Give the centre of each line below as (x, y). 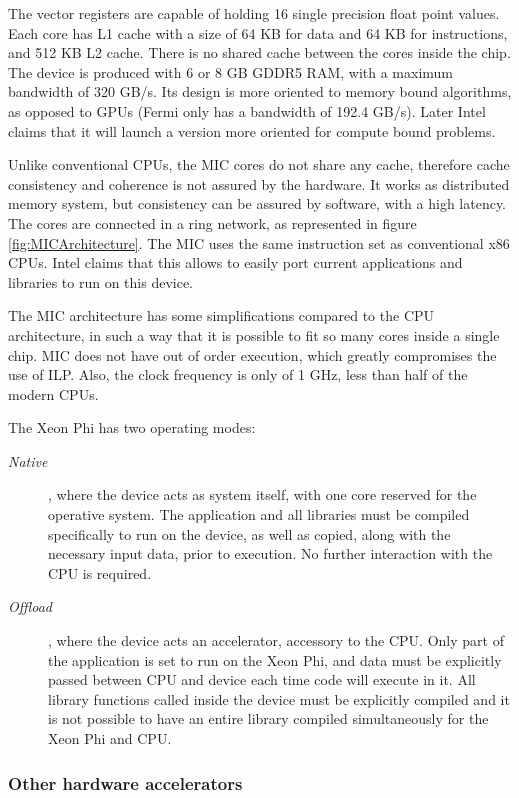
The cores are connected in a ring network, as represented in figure (212, 222)
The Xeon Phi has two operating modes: (132, 427)
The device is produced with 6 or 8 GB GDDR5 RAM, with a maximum (231, 71)
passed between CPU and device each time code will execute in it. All (262, 679)
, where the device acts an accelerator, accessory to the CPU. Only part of (276, 640)
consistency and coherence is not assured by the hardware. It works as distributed (259, 183)
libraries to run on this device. (101, 281)
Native (28, 460)
